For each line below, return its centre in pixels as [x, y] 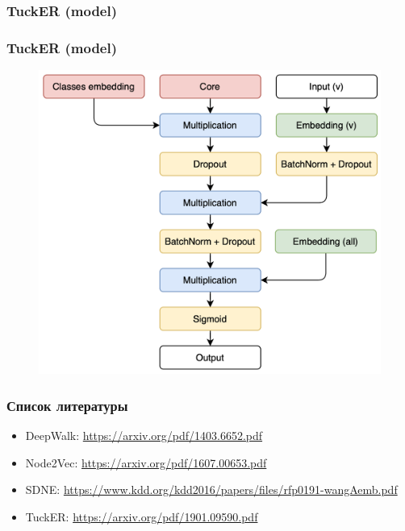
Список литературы [67, 405]
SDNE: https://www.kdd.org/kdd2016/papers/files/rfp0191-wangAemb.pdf [211, 490]
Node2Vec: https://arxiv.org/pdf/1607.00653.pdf [146, 462]
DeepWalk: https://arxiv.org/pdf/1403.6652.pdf [144, 436]
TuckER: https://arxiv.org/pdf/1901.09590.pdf [142, 516]
